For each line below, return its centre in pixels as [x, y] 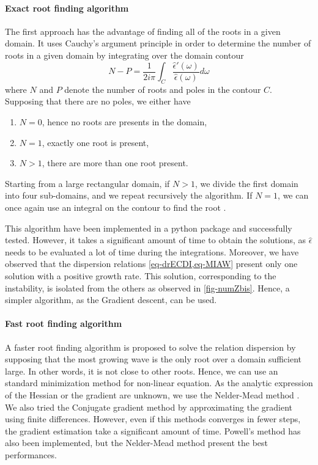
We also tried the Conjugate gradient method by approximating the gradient [149, 407]
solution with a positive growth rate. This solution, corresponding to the [141, 275]
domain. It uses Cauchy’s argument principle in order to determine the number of [158, 43]
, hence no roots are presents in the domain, [124, 122]
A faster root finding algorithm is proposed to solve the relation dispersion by [150, 347]
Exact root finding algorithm [67, 8]
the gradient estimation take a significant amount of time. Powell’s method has [153, 430]
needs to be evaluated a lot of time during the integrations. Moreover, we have [152, 251]
